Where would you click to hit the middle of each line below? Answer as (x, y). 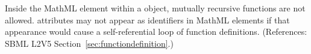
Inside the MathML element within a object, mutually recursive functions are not (155, 8)
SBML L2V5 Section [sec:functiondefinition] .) (89, 43)
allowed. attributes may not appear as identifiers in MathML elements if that (147, 19)
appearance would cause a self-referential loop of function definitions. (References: (156, 31)
